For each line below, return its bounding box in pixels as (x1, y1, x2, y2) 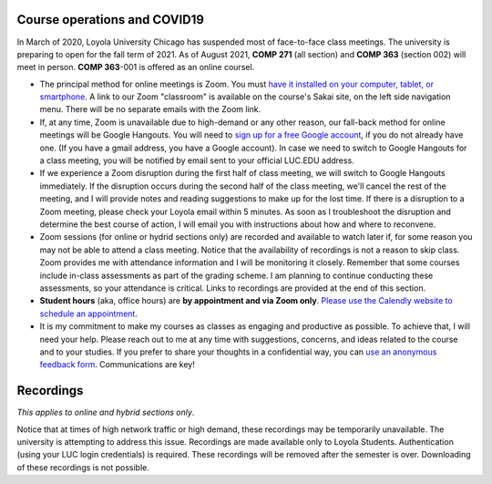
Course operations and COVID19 (16, 12, 205, 27)
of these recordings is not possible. (16, 461, 149, 473)
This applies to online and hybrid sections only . (16, 407, 195, 418)
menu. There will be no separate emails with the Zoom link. (39, 104, 261, 115)
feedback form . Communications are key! (39, 359, 195, 370)
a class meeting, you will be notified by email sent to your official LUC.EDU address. (39, 155, 354, 166)
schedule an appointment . (39, 308, 138, 319)
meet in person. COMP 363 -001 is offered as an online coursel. (16, 62, 255, 73)
